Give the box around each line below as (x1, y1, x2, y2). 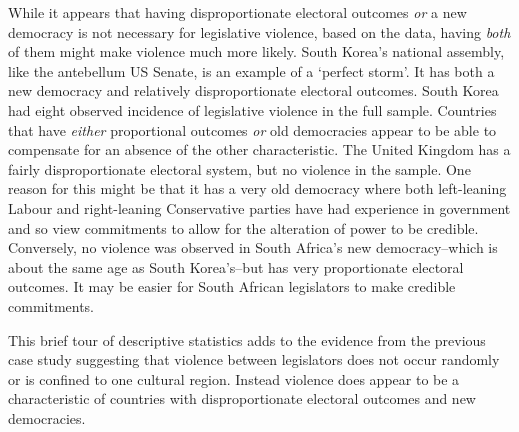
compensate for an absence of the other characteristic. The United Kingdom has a (8, 139, 511, 160)
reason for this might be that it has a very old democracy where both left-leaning (8, 178, 507, 199)
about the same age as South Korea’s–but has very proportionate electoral (8, 256, 464, 277)
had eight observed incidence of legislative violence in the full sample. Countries (8, 99, 497, 120)
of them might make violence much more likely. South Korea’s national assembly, (8, 41, 505, 62)
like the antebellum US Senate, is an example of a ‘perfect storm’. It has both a (8, 60, 495, 81)
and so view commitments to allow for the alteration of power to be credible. (8, 217, 479, 238)
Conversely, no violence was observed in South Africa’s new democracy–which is (8, 237, 498, 258)
